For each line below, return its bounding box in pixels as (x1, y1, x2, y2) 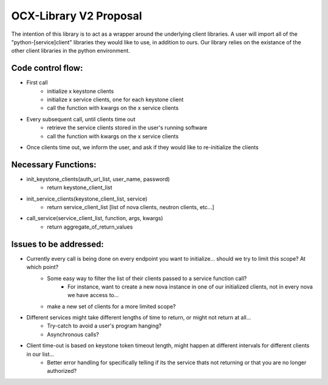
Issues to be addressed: (11, 239, 104, 249)
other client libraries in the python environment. (11, 47, 131, 55)
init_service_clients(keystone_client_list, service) (26, 195, 148, 203)
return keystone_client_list (47, 184, 112, 191)
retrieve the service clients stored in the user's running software (47, 124, 208, 132)
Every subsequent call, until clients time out (26, 115, 136, 122)
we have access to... (67, 292, 119, 299)
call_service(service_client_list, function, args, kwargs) (26, 215, 163, 222)
